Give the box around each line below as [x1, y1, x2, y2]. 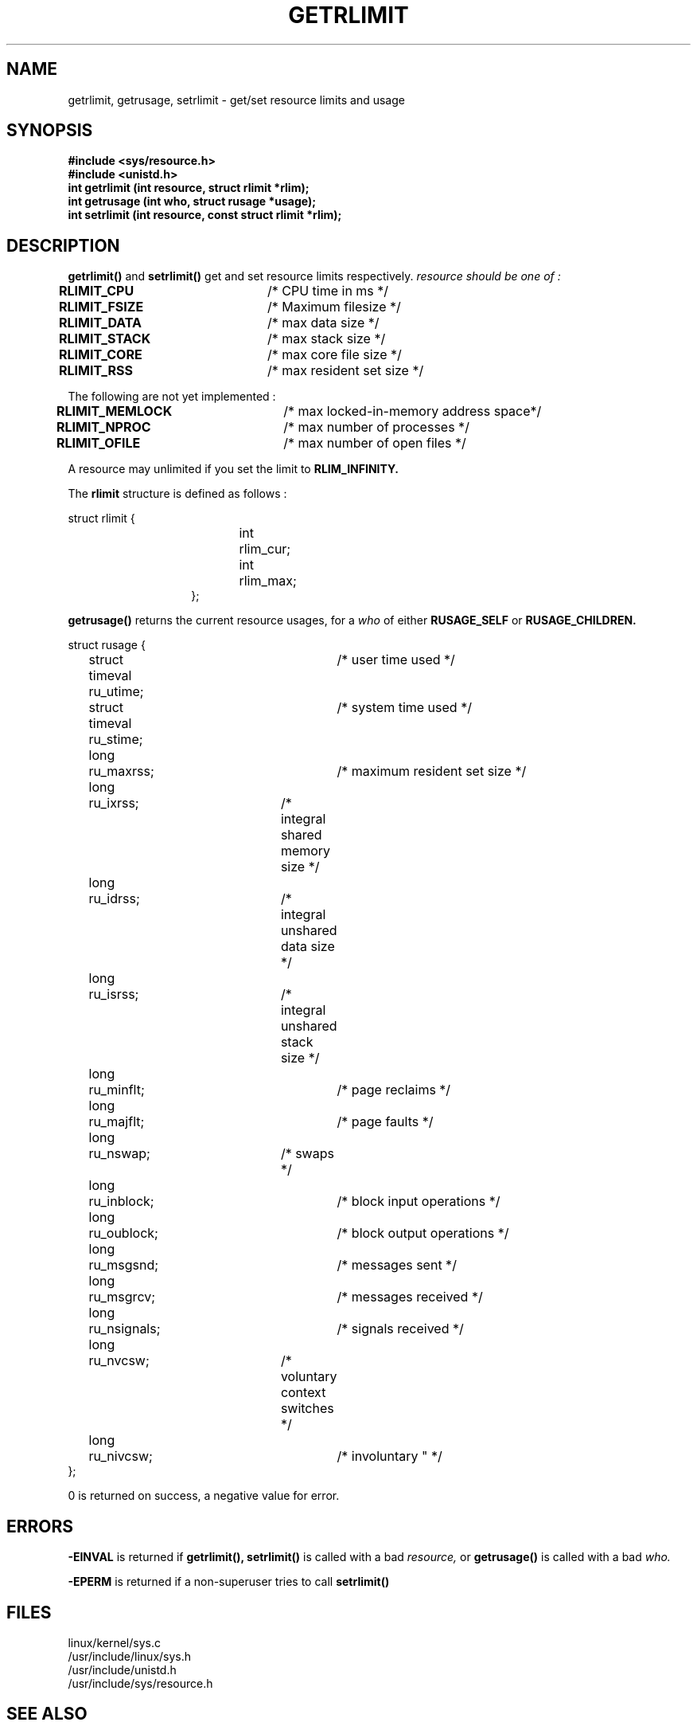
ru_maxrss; [88, 763, 154, 780]
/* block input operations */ [337, 1193, 500, 1210]
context [280, 1384, 326, 1401]
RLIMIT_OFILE [56, 435, 141, 452]
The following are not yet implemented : [68, 389, 276, 404]
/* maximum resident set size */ [337, 763, 527, 780]
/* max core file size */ [267, 346, 402, 363]
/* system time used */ [337, 699, 472, 716]
